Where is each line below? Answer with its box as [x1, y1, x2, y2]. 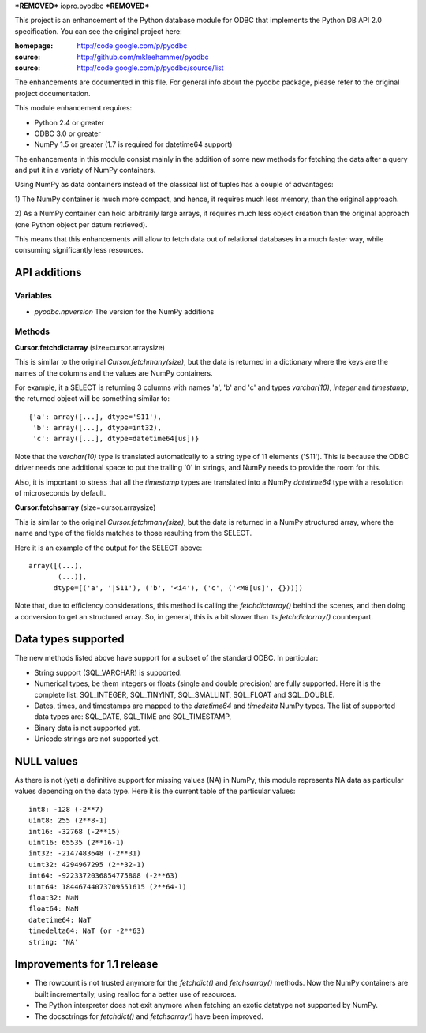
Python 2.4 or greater [34, 118, 105, 127]
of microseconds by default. [14, 488, 106, 498]
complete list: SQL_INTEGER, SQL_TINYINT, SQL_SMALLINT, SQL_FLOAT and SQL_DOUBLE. [34, 690, 335, 699]
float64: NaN [28, 904, 79, 913]
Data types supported [14, 632, 125, 646]
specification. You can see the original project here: [14, 26, 182, 36]
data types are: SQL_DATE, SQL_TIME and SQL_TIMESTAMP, [34, 712, 232, 721]
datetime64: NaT [28, 915, 92, 924]
